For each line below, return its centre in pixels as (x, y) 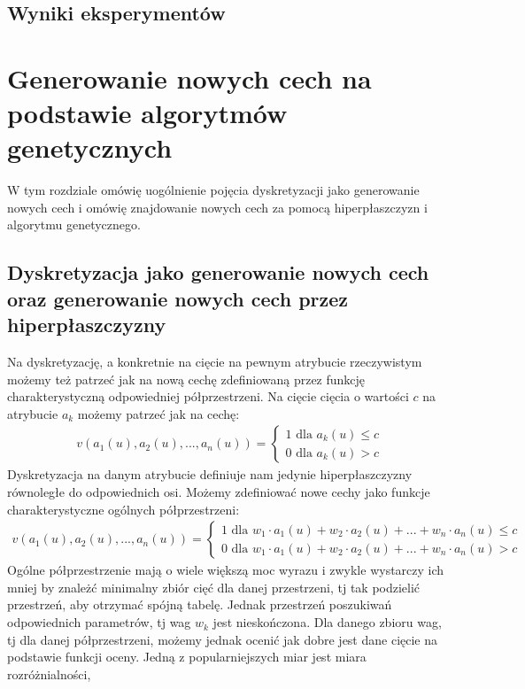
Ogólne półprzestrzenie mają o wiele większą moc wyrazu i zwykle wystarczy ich (226, 570)
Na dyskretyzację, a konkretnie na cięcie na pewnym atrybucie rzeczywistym (215, 362)
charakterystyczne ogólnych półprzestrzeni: (124, 509)
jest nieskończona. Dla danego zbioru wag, (327, 622)
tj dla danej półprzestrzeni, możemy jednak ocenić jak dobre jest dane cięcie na (223, 639)
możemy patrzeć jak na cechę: (158, 413)
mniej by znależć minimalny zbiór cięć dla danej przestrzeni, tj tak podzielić (214, 587)
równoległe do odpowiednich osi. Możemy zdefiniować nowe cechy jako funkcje (219, 492)
